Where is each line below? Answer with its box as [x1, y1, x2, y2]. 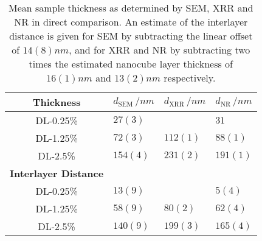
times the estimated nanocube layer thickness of [29, 57, 233, 71]
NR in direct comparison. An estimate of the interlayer [14, 15, 248, 29]
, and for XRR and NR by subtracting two [69, 43, 250, 57]
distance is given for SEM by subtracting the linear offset [9, 29, 253, 43]
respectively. [164, 71, 216, 85]
